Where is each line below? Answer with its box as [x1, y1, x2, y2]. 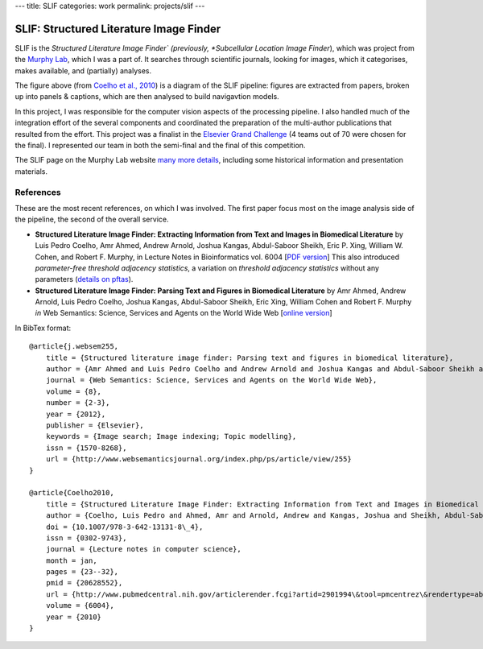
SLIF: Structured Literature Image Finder [14, 22, 221, 35]
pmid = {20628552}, [45, 578, 123, 588]
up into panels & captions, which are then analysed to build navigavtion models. [14, 92, 279, 101]
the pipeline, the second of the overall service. [14, 214, 169, 225]
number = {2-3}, [45, 399, 110, 407]
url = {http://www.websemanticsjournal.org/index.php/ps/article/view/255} [45, 455, 352, 464]
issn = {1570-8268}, [45, 443, 127, 453]
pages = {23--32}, [45, 568, 119, 577]
